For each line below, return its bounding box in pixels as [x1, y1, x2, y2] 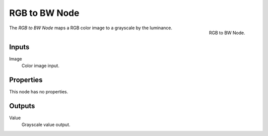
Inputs [9, 43, 30, 51]
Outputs [9, 102, 35, 110]
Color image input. [21, 63, 60, 69]
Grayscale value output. [21, 122, 70, 128]
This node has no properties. [9, 88, 68, 94]
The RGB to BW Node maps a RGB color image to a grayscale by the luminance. [9, 25, 172, 31]
